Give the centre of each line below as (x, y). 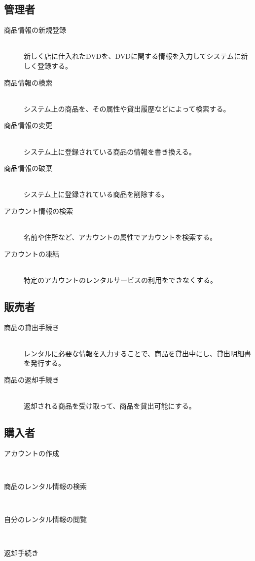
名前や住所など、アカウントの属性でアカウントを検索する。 (120, 237)
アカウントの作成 (32, 453)
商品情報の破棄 (28, 168)
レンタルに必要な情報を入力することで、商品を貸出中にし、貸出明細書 (138, 353)
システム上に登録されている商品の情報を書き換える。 (110, 151)
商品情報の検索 (28, 82)
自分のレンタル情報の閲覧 (45, 519)
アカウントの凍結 (32, 253)
